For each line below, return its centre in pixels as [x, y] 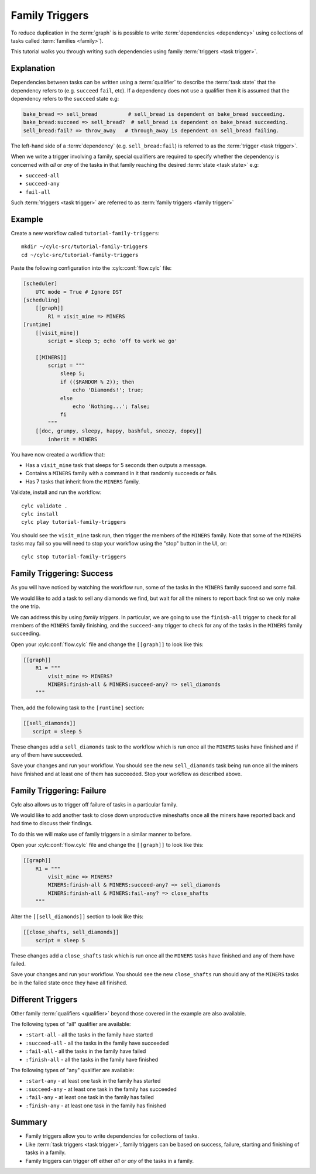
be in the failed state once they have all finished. [69, 983]
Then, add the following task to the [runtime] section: [78, 708]
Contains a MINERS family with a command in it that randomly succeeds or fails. [121, 473]
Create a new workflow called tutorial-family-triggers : [85, 234]
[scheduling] [42, 300]
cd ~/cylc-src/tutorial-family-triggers [80, 255]
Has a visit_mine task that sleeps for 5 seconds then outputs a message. [116, 465]
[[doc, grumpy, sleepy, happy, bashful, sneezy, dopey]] [119, 431]
